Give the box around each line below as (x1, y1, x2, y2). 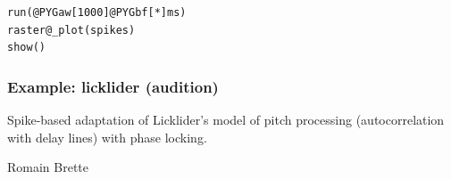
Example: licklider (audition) (7, 75, 219, 97)
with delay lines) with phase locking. (7, 127, 207, 146)
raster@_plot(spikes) (7, 23, 136, 37)
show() (7, 41, 46, 54)
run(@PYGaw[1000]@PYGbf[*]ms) (7, 6, 187, 19)
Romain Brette (7, 158, 89, 176)
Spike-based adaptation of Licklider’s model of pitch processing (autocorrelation (7, 110, 445, 128)
